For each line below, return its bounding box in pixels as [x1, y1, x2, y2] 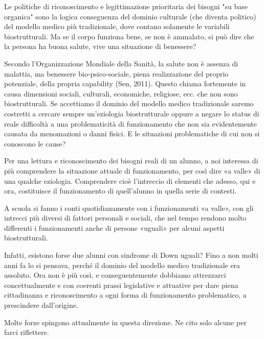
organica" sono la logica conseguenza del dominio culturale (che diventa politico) [4, 11, 256, 21]
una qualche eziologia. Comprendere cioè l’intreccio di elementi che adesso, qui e [4, 175, 256, 186]
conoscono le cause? [4, 138, 66, 149]
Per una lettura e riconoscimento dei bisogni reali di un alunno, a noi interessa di [4, 155, 258, 166]
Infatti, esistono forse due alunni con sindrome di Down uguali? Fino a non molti [4, 250, 258, 260]
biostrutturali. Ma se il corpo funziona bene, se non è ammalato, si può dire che [4, 31, 254, 41]
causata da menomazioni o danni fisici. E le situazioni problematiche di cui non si [4, 128, 260, 139]
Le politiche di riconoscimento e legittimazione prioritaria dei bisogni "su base [4, 1, 248, 11]
